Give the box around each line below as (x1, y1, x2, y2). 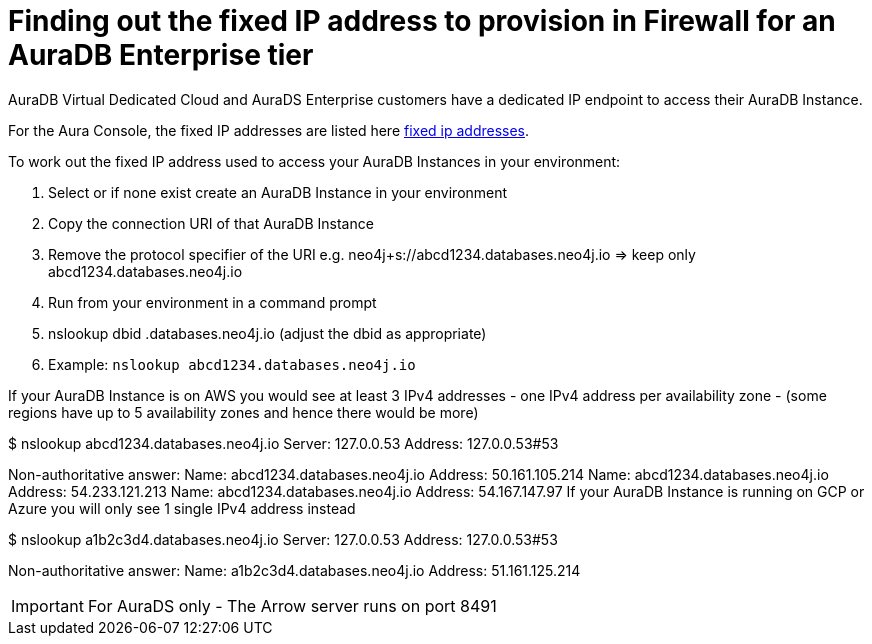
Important (11, 595, 84, 616)
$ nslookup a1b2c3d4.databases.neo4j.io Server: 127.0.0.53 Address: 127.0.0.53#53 (8, 530, 558, 548)
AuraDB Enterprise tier (8, 38, 314, 72)
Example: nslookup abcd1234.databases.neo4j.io (48, 355, 416, 373)
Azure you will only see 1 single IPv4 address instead (8, 499, 356, 517)
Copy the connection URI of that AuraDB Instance (48, 214, 374, 232)
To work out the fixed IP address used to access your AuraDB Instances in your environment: (8, 152, 621, 170)
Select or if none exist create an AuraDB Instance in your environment (48, 183, 508, 201)
